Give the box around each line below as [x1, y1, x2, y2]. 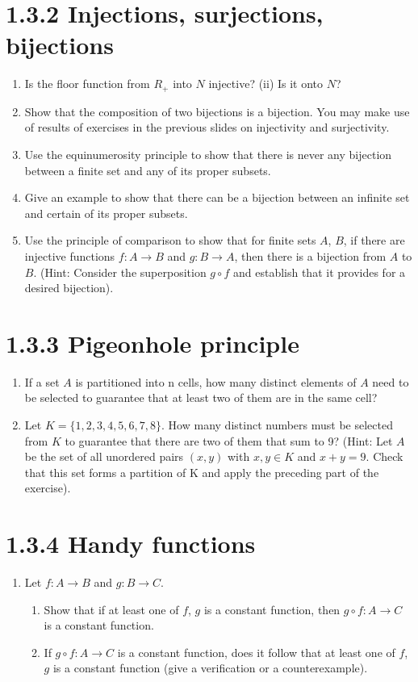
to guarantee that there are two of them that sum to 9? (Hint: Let [65, 432, 393, 449]
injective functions [24, 247, 115, 264]
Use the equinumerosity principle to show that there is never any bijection [24, 145, 392, 162]
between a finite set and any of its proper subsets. [24, 161, 271, 178]
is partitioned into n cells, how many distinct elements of [75, 373, 357, 390]
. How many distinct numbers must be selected [161, 416, 393, 433]
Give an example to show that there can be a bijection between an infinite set [24, 189, 410, 206]
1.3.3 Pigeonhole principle [6, 326, 299, 359]
